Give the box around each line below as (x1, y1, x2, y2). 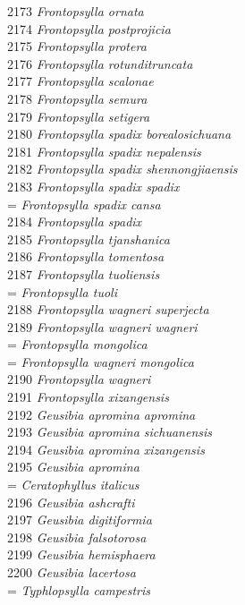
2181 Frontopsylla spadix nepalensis (7, 141, 201, 160)
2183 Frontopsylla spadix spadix (7, 176, 180, 195)
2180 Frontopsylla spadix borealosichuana (7, 124, 232, 143)
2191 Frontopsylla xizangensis (7, 388, 169, 406)
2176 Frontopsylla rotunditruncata (7, 54, 193, 72)
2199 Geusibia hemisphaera (7, 545, 156, 564)
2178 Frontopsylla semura (7, 89, 148, 107)
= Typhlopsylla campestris (7, 580, 150, 599)
